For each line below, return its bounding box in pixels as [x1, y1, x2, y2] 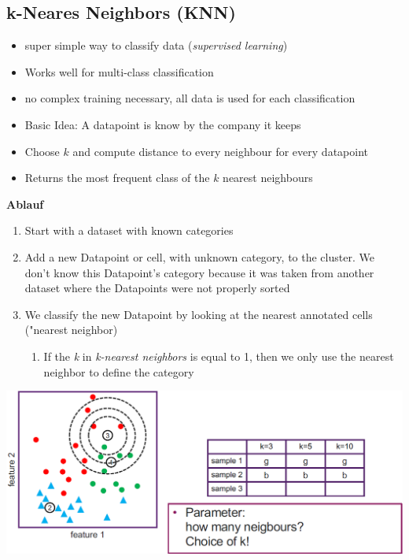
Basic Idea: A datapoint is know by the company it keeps [24, 116, 301, 132]
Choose [24, 143, 60, 159]
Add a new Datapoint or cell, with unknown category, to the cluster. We [24, 248, 374, 265]
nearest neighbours [223, 169, 313, 186]
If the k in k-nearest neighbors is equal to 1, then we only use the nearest [43, 347, 394, 364]
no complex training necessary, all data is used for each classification [24, 90, 356, 106]
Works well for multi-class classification [24, 63, 214, 80]
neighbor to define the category [43, 363, 194, 380]
